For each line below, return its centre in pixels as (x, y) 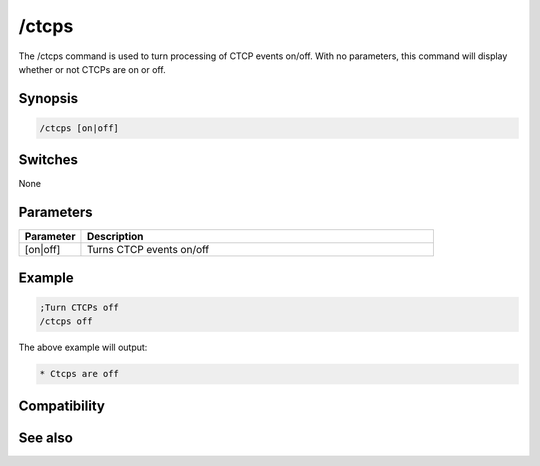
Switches (48, 160)
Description (115, 237)
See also (46, 437)
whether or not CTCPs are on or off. (92, 69)
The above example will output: (83, 347)
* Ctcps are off (79, 374)
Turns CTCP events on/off (148, 250)
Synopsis (48, 98)
